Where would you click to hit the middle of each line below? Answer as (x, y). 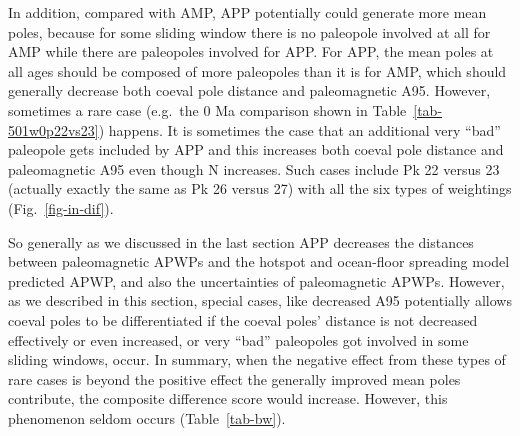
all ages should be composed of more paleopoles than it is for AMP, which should (257, 70)
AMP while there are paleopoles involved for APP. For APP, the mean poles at (251, 51)
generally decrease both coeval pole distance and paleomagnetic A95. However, (249, 90)
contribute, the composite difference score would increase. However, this (228, 398)
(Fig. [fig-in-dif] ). (61, 207)
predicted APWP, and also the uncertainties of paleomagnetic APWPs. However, (256, 280)
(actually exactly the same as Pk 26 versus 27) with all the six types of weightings (260, 188)
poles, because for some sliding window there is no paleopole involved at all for (249, 31)
